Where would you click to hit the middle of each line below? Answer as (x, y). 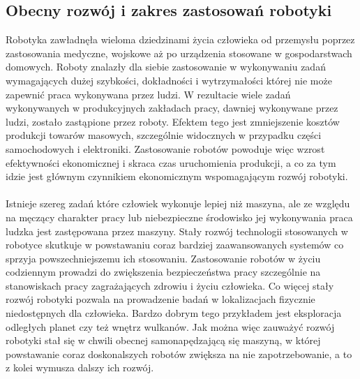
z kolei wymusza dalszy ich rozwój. (80, 367)
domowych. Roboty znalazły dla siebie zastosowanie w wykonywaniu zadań (166, 67)
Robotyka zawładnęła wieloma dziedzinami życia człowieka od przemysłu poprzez (180, 39)
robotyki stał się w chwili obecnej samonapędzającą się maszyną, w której (163, 340)
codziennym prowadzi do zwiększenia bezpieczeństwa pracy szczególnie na (163, 272)
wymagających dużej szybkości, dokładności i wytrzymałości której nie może (169, 80)
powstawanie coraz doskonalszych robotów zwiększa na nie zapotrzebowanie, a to (179, 354)
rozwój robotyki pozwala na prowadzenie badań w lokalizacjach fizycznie (160, 299)
